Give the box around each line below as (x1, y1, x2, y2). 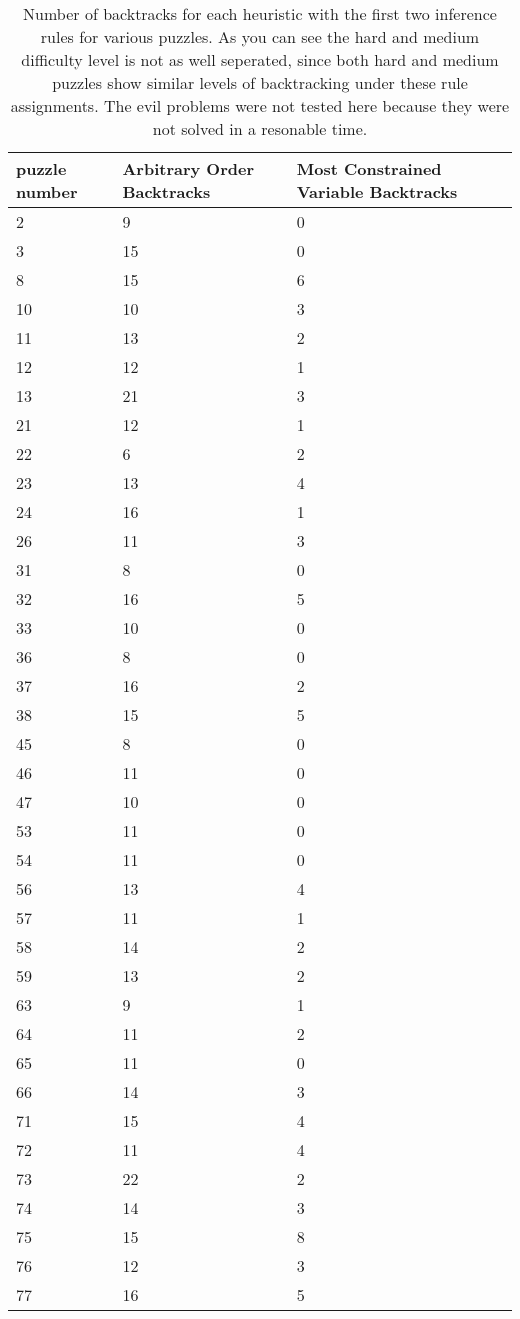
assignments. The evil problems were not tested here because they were (10, 94, 510, 117)
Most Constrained (296, 157, 442, 180)
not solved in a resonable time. (152, 117, 368, 140)
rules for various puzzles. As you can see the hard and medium (40, 25, 480, 48)
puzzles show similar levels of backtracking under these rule (52, 71, 468, 94)
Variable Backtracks (296, 180, 458, 203)
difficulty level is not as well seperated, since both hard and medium (21, 48, 499, 71)
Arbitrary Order (122, 157, 254, 180)
